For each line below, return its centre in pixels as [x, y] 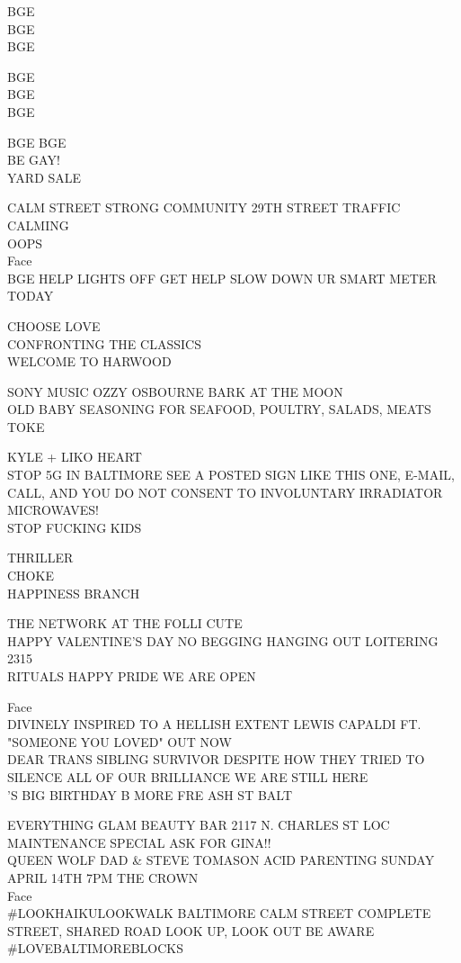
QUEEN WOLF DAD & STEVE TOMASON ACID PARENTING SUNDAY [221, 860]
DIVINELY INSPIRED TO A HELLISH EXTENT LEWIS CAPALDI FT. [214, 724]
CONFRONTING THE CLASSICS [104, 343]
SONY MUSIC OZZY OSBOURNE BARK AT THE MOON [175, 391]
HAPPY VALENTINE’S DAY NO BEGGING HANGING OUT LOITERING [223, 640]
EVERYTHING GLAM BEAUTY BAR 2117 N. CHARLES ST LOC [199, 825]
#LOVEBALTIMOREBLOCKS [96, 948]
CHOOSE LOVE [54, 325]
